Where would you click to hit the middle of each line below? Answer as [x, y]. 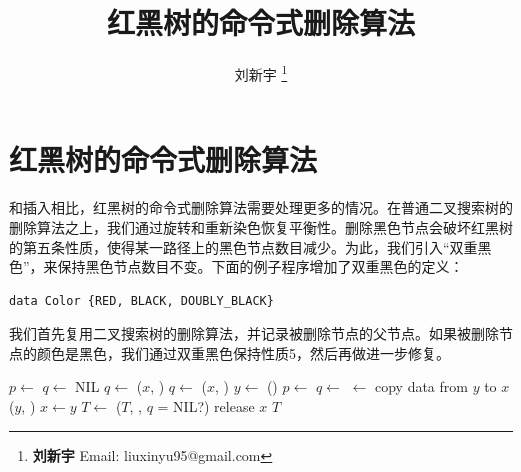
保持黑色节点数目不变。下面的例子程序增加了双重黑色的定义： [260, 266]
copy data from [421, 386]
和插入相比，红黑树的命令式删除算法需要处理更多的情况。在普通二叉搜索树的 [261, 207]
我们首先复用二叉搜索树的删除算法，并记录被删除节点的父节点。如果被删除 [254, 333]
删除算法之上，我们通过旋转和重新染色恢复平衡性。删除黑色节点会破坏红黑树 [261, 226]
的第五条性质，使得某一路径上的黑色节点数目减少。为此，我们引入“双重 [243, 246]
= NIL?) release [206, 406]
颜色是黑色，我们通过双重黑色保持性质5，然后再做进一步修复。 [243, 352]
